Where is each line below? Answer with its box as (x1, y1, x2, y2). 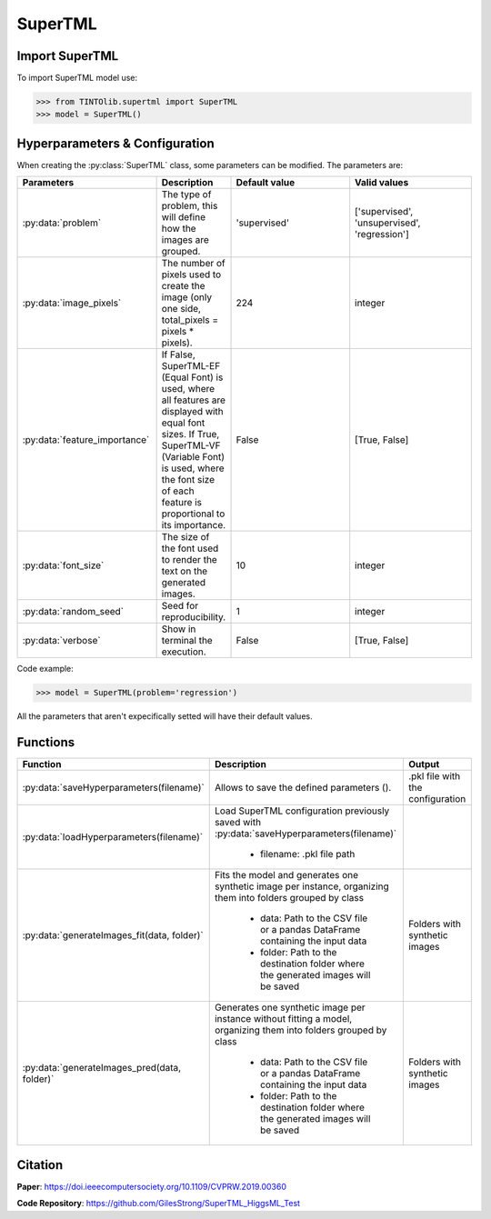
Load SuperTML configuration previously (214, 804, 390, 817)
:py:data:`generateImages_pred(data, (22, 1062, 182, 1074)
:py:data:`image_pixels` (22, 296, 122, 309)
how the (161, 223, 196, 235)
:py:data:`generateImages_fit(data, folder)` (22, 929, 204, 942)
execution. (161, 645, 206, 658)
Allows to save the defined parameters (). (214, 782, 392, 794)
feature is (161, 496, 203, 509)
